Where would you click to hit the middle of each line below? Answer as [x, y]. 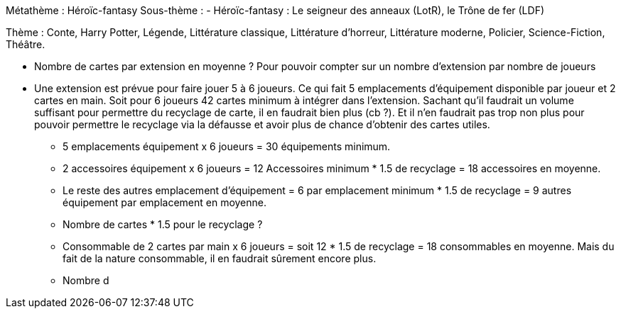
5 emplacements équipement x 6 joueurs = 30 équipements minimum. [227, 146]
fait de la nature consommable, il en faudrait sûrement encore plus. [220, 258]
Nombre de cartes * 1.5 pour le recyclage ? [163, 224]
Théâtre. [26, 44]
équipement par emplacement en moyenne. [165, 202]
